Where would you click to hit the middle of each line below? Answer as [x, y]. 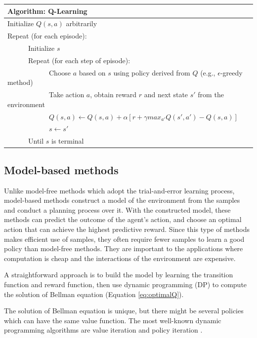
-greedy [231, 72]
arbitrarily [82, 23]
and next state [166, 94]
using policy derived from [152, 72]
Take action [66, 94]
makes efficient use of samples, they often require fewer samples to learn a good [124, 239]
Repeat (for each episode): [47, 36]
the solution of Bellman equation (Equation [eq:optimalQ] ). [94, 294]
